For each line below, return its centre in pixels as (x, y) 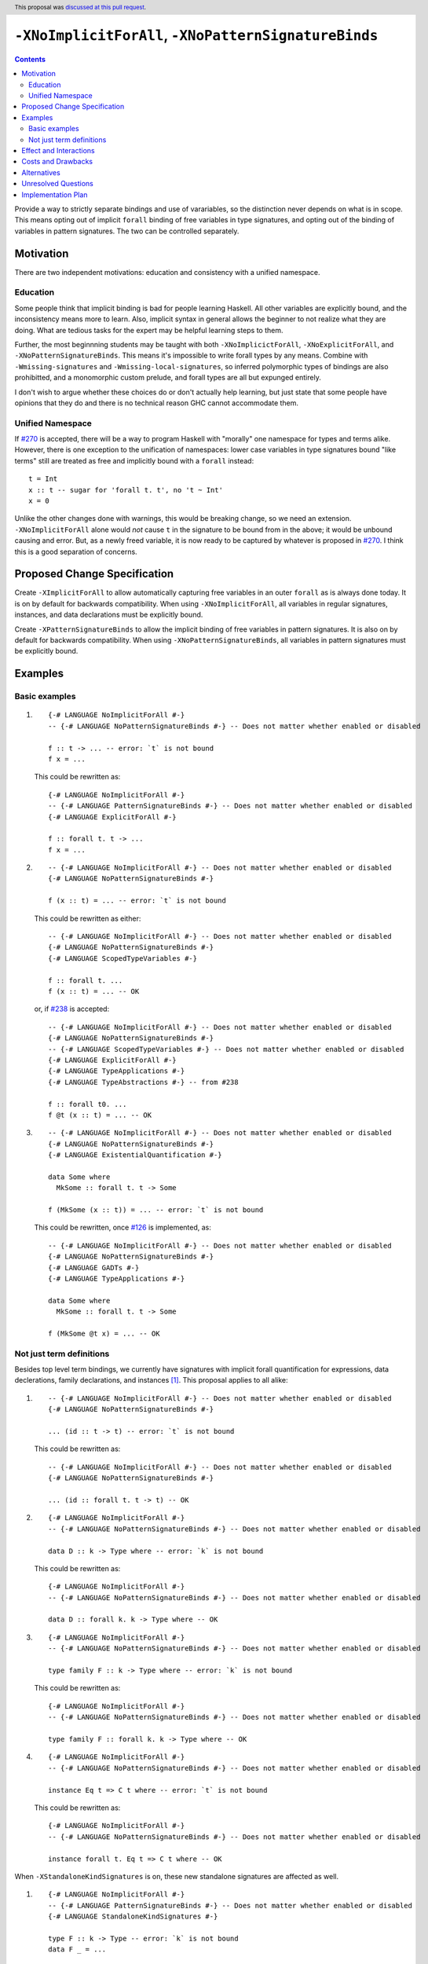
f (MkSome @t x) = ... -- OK (104, 1333)
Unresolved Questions (57, 184)
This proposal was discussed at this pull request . (80, 7)
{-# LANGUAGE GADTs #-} (94, 1268)
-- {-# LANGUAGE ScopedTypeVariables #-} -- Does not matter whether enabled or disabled (226, 1049)
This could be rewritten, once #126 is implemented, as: (123, 1227)
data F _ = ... (77, 1949)
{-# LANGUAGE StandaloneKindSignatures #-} (133, 1916)
